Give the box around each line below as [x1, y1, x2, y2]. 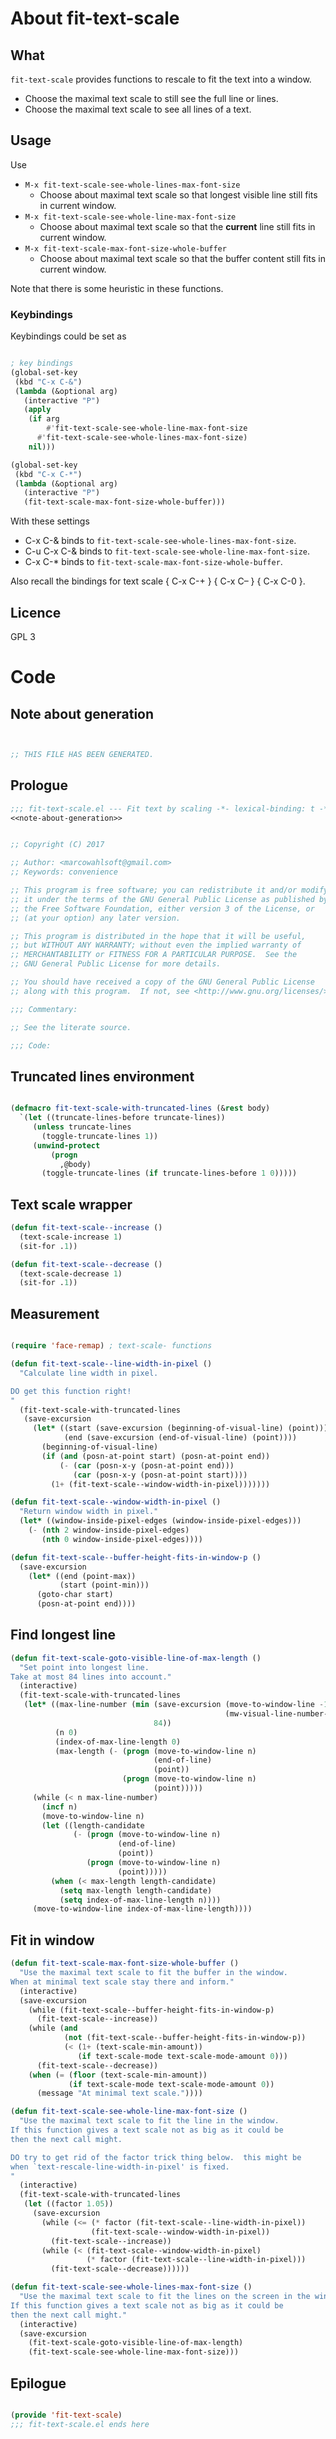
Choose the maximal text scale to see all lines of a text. [24, 103, 252, 115]
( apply [23, 405, 52, 415]
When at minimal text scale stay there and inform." [10, 1977, 235, 1987]
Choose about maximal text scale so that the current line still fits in [39, 220, 316, 232]
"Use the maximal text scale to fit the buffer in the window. [19, 1968, 288, 1978]
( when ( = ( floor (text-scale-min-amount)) [28, 2070, 208, 2080]
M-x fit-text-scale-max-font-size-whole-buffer [24, 243, 227, 254]
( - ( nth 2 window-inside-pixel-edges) [28, 1525, 190, 1536]
